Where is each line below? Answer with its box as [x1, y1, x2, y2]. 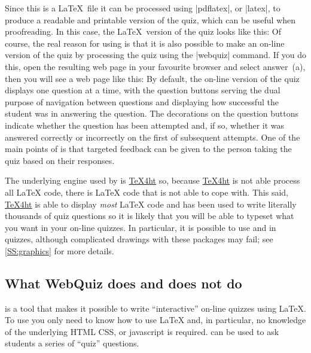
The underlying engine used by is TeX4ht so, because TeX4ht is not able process [5, 174, 300, 187]
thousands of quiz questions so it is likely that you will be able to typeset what [5, 209, 294, 222]
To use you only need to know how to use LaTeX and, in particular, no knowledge [5, 314, 306, 326]
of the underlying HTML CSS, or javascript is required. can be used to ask [5, 325, 279, 337]
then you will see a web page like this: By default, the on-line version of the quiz [5, 72, 300, 84]
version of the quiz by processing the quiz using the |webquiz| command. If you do [5, 48, 306, 61]
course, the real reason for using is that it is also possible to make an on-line [5, 36, 285, 49]
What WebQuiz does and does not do [5, 273, 242, 292]
